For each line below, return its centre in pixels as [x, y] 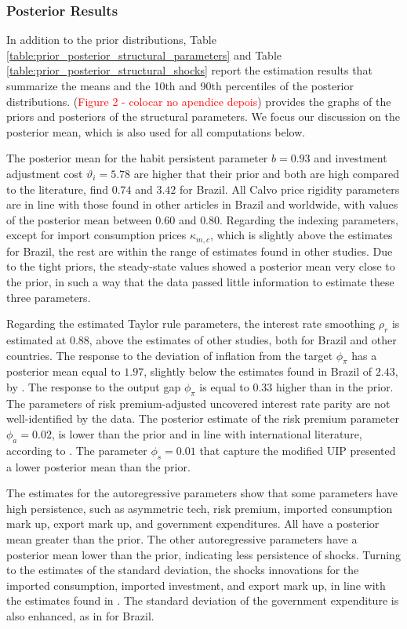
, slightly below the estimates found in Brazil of [258, 371]
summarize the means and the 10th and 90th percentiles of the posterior [180, 85]
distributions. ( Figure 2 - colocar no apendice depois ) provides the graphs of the [199, 101]
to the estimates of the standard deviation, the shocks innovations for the [183, 570]
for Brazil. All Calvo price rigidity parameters [290, 189]
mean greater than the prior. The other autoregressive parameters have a [182, 538]
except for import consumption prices [96, 235]
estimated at [36, 339]
